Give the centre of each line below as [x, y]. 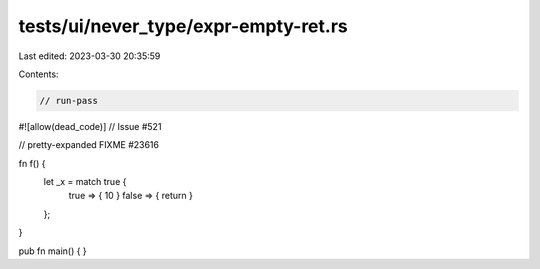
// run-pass [69, 100]
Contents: [38, 74]
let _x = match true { [85, 182]
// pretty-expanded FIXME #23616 [89, 145]
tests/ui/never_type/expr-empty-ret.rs [183, 26]
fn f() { [32, 163]
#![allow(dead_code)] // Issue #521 [90, 126]
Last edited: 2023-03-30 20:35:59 [89, 56]
